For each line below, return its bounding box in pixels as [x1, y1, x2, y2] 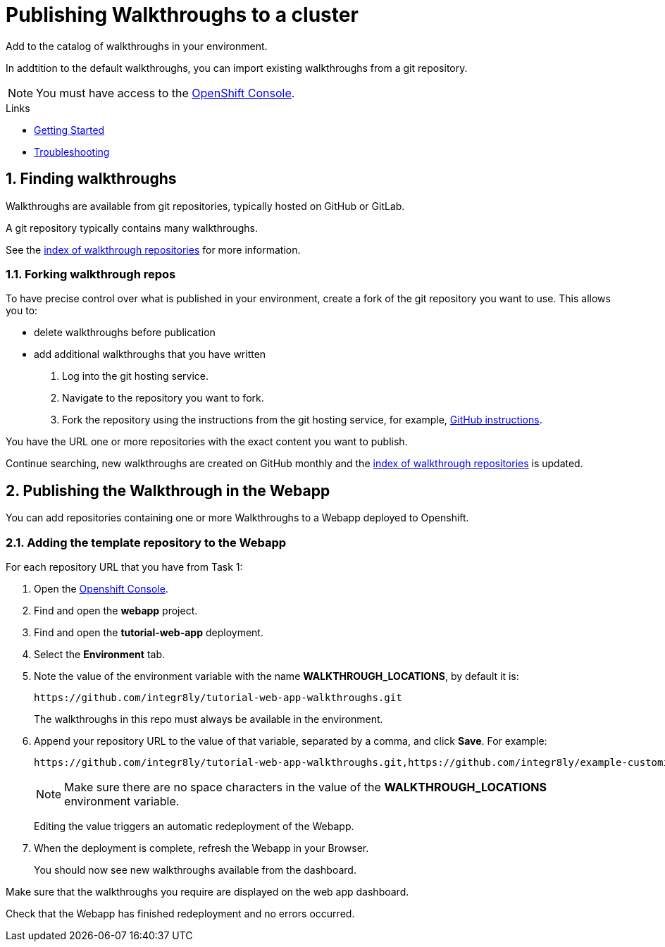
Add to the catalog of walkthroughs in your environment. [6, 39, 268, 52]
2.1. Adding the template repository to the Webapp [6, 535, 287, 550]
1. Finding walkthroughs [6, 170, 177, 188]
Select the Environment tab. [34, 648, 166, 660]
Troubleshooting [34, 145, 110, 158]
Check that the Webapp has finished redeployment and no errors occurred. [6, 907, 355, 920]
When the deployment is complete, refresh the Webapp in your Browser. [34, 841, 369, 854]
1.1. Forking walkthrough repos [6, 266, 176, 281]
